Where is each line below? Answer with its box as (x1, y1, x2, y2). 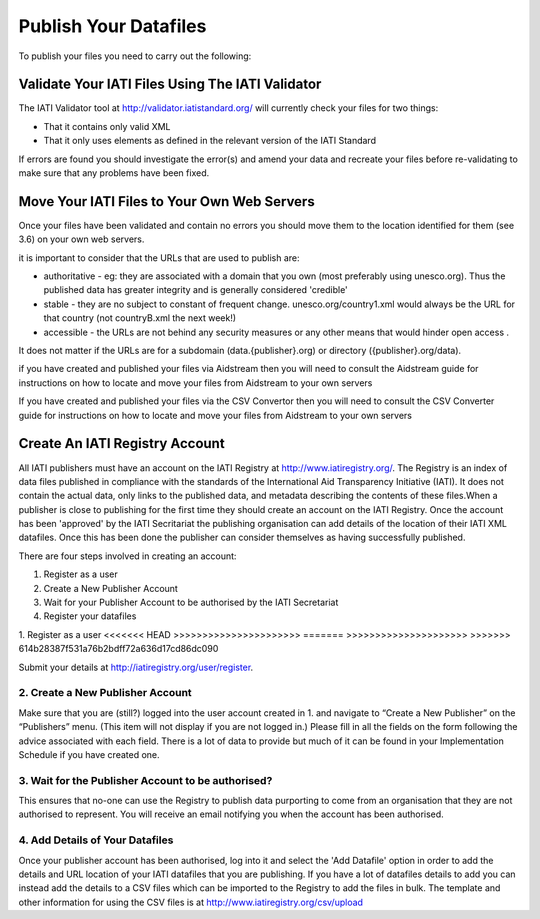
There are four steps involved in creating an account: (18, 550, 237, 562)
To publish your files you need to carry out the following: (18, 50, 252, 62)
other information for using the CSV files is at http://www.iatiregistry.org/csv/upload (18, 896, 364, 908)
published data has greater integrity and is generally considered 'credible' (43, 284, 349, 296)
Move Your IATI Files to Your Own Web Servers (18, 193, 315, 210)
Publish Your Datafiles (18, 15, 207, 37)
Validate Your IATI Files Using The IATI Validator (18, 76, 322, 93)
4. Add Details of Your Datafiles (18, 833, 174, 847)
